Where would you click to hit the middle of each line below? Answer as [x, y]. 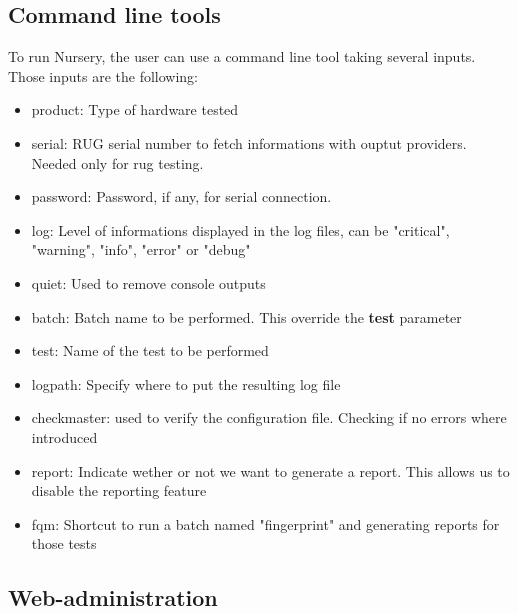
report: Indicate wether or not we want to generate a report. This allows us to [270, 470]
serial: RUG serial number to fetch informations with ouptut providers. [249, 142]
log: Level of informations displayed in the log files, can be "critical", [240, 229]
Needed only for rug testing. [117, 162]
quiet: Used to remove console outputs [148, 282]
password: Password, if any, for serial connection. [181, 196]
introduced [64, 436]
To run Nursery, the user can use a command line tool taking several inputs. [242, 56]
